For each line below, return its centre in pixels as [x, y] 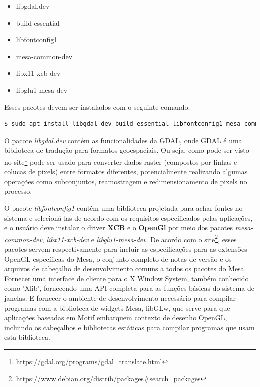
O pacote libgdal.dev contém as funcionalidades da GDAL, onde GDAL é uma [123, 140]
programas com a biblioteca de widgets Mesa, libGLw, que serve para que [117, 307]
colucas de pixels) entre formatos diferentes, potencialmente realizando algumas [126, 172]
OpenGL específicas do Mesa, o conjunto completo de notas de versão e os [118, 258]
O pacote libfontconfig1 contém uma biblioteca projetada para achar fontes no [124, 207]
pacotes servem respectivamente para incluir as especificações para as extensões [126, 249]
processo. [18, 191]
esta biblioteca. [27, 337]
